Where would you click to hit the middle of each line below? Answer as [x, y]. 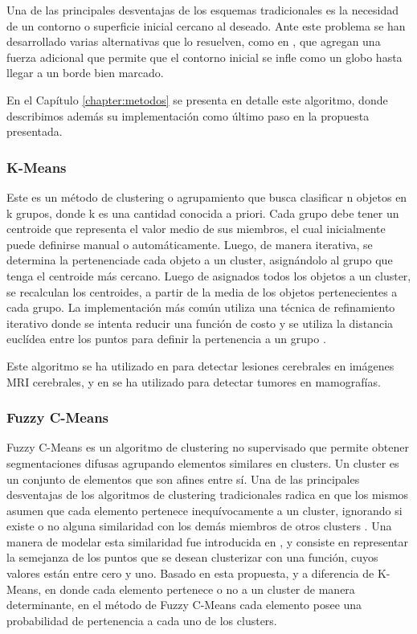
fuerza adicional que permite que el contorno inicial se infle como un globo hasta [204, 57]
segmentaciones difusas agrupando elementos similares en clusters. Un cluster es [203, 462]
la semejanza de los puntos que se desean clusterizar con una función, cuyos [192, 557]
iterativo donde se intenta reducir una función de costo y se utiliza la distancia [200, 323]
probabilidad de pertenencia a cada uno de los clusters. [142, 620]
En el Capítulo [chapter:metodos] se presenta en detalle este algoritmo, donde [197, 99]
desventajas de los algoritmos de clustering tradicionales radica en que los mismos [208, 495]
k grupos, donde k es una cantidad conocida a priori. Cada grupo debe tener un [203, 213]
